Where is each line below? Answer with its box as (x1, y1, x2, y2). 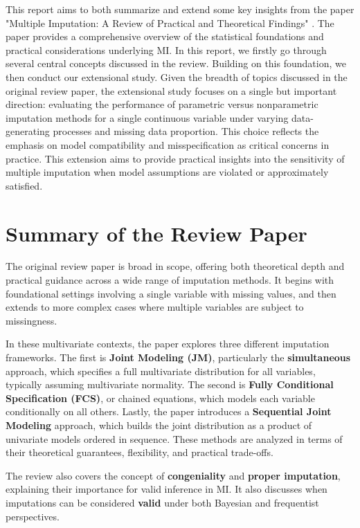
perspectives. (6, 509, 60, 523)
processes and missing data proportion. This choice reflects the (53, 124, 319, 138)
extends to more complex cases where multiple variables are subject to (6, 300, 304, 314)
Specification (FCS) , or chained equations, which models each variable (6, 390, 315, 405)
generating (6, 124, 50, 138)
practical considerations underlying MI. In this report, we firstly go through (6, 42, 327, 57)
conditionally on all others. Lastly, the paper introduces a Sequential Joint (6, 404, 332, 419)
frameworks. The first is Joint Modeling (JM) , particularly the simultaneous (6, 350, 351, 364)
